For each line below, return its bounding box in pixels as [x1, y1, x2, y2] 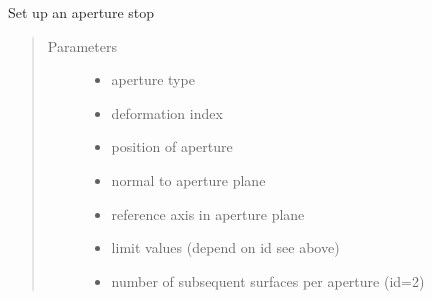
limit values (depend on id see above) [111, 237, 340, 258]
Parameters [47, 35, 117, 56]
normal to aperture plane [111, 169, 266, 190]
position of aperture [111, 136, 233, 157]
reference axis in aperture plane [111, 203, 305, 224]
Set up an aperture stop [8, 2, 155, 22]
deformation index [111, 102, 223, 123]
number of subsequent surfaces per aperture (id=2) [111, 270, 425, 291]
